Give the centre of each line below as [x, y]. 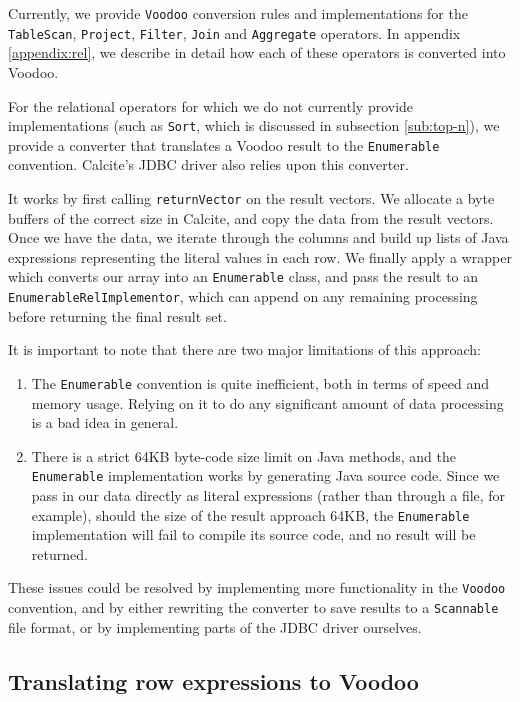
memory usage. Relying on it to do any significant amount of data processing [267, 402]
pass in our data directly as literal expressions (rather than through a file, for [268, 495]
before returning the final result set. [117, 315]
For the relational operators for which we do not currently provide [211, 105]
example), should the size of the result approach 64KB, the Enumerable [250, 514]
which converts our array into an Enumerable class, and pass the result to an [243, 276]
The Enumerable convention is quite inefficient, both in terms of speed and [260, 382]
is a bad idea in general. [105, 422]
